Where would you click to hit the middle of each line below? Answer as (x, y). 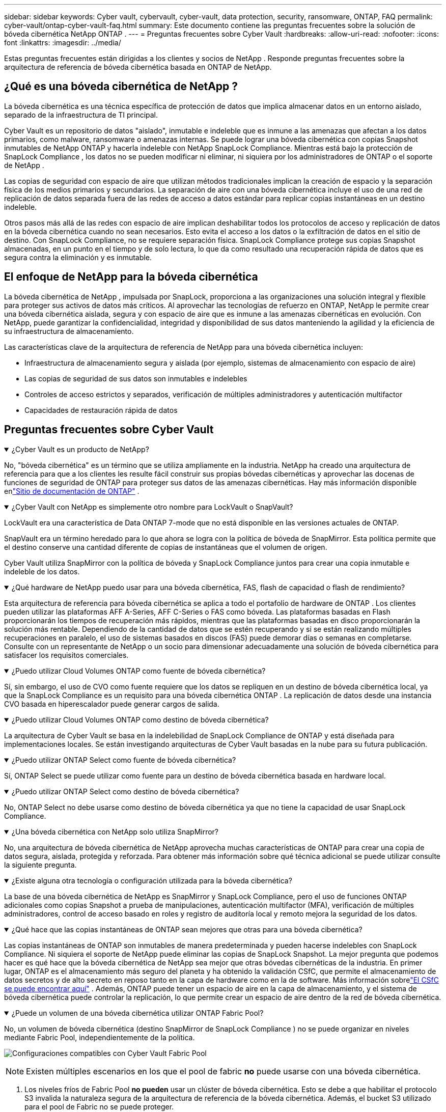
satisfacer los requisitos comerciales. (66, 655)
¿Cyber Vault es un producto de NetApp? (80, 449)
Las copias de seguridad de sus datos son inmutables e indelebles (136, 378)
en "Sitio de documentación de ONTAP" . (72, 491)
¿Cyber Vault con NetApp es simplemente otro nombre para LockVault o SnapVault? (152, 507)
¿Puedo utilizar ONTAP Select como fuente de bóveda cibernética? (124, 760)
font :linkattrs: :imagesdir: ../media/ (63, 43)
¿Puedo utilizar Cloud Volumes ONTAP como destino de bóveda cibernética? (140, 719)
